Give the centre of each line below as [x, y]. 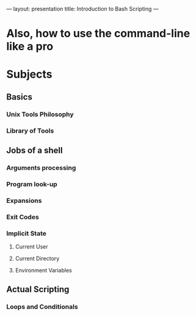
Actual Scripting [38, 290]
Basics [19, 97]
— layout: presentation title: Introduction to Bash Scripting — [82, 9]
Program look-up [32, 184]
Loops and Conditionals [42, 307]
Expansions [24, 200]
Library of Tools [30, 131]
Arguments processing [41, 167]
